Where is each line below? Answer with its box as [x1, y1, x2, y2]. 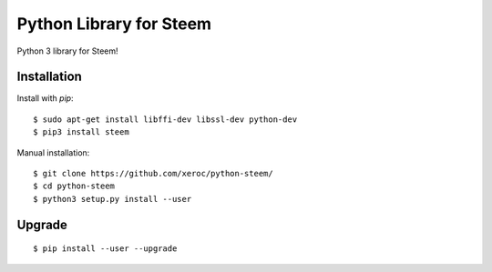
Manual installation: [16, 146, 90, 158]
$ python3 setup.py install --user [33, 194, 192, 204]
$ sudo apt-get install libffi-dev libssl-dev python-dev [33, 114, 298, 125]
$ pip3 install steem [33, 127, 129, 137]
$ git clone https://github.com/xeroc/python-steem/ [33, 168, 273, 179]
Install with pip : [16, 93, 74, 104]
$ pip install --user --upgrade [33, 244, 178, 254]
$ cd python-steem [33, 181, 116, 191]
